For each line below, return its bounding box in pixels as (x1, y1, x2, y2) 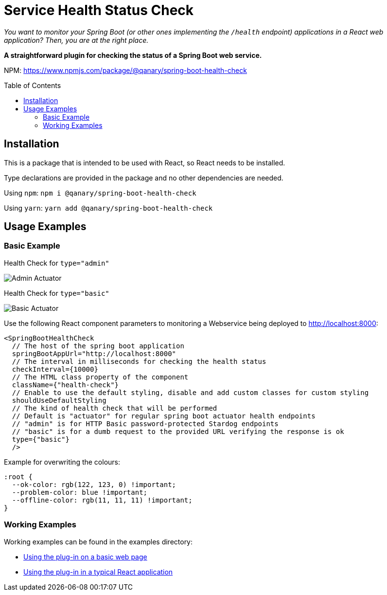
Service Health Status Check (4, 2, 194, 18)
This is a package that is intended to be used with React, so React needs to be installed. (4, 158, 285, 167)
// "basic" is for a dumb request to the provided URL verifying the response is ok (12, 427, 344, 435)
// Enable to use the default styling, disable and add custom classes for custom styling (12, 388, 369, 397)
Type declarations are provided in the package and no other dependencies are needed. (4, 173, 283, 182)
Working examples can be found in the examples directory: (4, 537, 193, 546)
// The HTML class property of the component (12, 373, 189, 381)
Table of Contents (4, 81, 61, 90)
